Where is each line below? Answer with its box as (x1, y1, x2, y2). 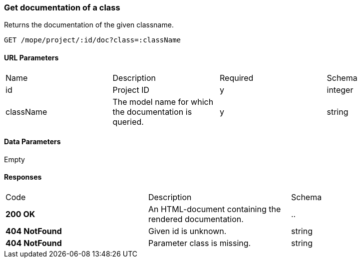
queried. (112, 116, 144, 127)
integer (327, 84, 354, 95)
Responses (4, 173, 42, 182)
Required (220, 72, 254, 83)
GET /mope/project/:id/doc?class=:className (4, 36, 181, 44)
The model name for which (112, 96, 214, 107)
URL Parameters (4, 53, 59, 62)
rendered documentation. (148, 214, 244, 225)
